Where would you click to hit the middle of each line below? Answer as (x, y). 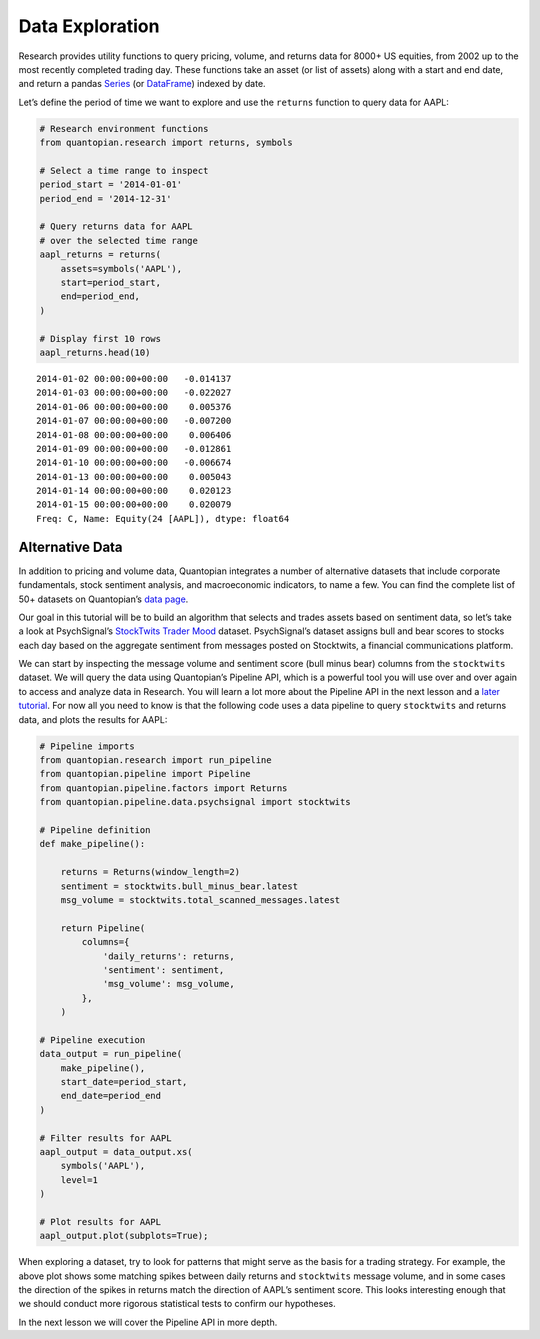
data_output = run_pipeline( (111, 1054)
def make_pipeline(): (92, 844)
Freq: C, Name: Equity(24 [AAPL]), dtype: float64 (163, 518)
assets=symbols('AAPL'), (121, 268)
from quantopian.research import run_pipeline (155, 760)
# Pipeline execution (92, 1039)
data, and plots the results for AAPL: (93, 719)
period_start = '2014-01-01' (111, 184)
